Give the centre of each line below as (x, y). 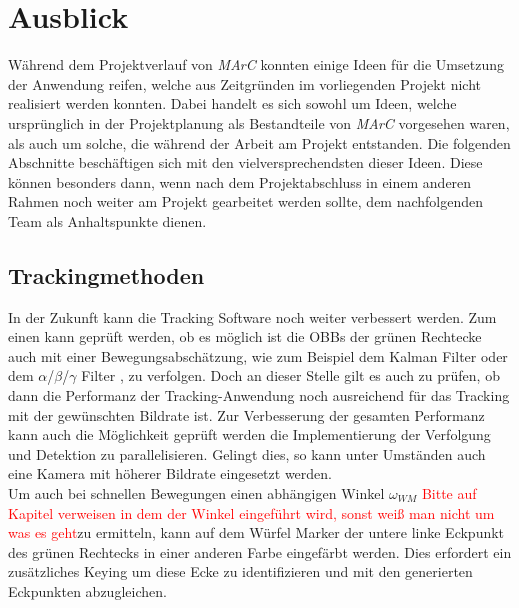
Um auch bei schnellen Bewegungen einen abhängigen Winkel (196, 493)
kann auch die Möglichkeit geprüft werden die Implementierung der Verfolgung (249, 434)
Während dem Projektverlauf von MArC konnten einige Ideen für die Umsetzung (256, 64)
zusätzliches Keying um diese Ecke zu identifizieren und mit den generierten (240, 571)
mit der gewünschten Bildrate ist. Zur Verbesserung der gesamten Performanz (246, 414)
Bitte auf (449, 493)
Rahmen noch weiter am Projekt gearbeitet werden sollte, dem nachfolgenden (246, 201)
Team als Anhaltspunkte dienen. (107, 220)
